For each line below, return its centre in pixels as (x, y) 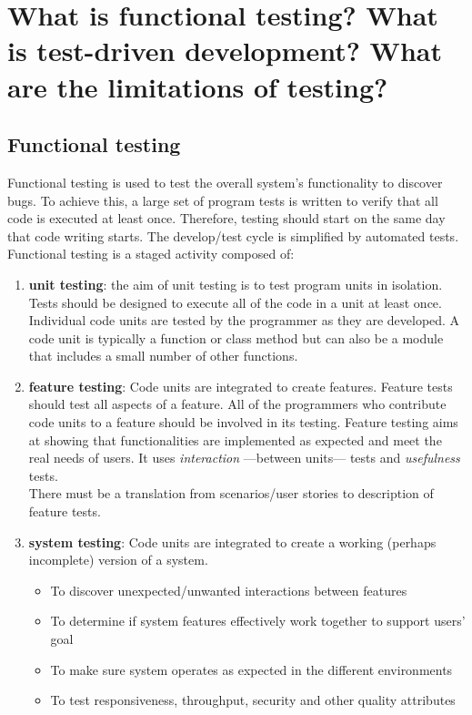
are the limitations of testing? (198, 86)
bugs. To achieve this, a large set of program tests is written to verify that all (223, 200)
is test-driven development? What (225, 51)
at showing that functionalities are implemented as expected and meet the (235, 439)
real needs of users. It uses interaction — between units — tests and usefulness (244, 458)
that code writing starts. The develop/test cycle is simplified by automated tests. (233, 235)
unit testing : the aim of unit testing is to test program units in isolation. (236, 284)
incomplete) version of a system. (118, 560)
